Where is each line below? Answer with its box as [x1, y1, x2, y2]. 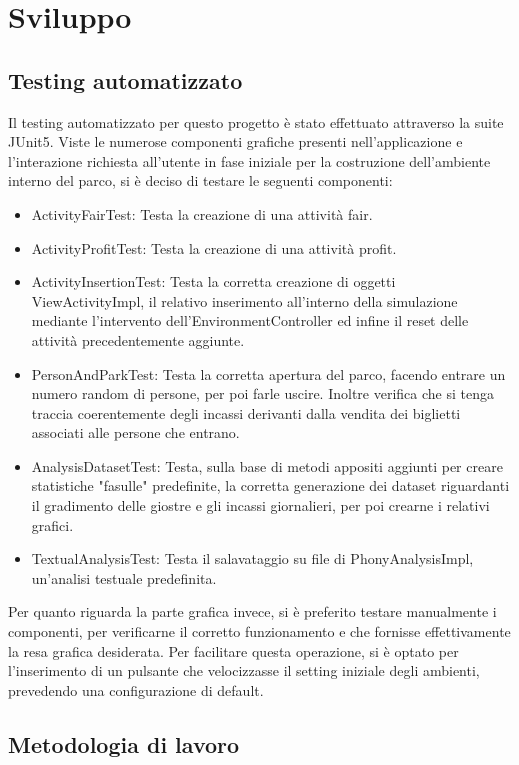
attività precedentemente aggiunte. [31, 329, 245, 350]
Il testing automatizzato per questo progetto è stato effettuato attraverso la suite [8, 111, 504, 132]
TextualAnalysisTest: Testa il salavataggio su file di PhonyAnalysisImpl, [31, 548, 474, 569]
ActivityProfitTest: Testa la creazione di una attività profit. [31, 237, 397, 258]
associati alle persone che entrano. [31, 422, 240, 443]
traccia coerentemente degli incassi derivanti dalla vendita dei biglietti [31, 402, 461, 423]
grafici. [31, 514, 74, 535]
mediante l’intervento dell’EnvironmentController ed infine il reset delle [31, 310, 469, 331]
